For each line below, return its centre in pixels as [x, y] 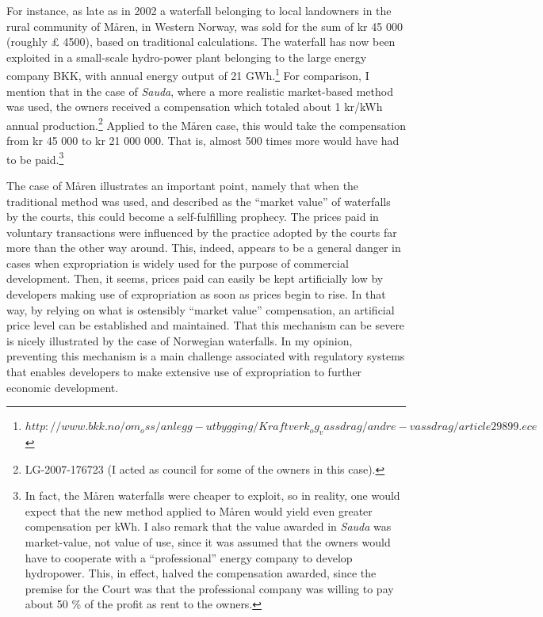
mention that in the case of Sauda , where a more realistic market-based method [200, 91]
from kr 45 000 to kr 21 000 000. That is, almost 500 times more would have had [203, 141]
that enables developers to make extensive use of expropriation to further [184, 372]
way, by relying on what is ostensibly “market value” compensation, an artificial [201, 309]
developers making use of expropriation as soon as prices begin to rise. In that [196, 294]
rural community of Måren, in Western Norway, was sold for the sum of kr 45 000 [205, 26]
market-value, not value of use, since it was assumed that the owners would [208, 541]
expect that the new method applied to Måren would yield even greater [199, 510]
